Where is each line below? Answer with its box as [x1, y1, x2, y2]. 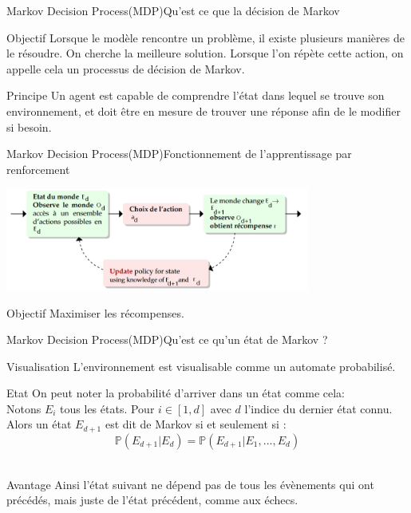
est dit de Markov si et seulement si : [105, 416, 287, 432]
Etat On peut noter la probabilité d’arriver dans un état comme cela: [6, 385, 345, 401]
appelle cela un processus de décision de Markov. [6, 60, 245, 77]
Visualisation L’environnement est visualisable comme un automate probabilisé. [6, 357, 396, 374]
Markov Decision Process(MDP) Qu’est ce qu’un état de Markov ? [6, 331, 328, 348]
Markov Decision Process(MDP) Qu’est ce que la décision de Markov [6, 2, 340, 18]
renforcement [6, 160, 70, 177]
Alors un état [6, 416, 72, 432]
